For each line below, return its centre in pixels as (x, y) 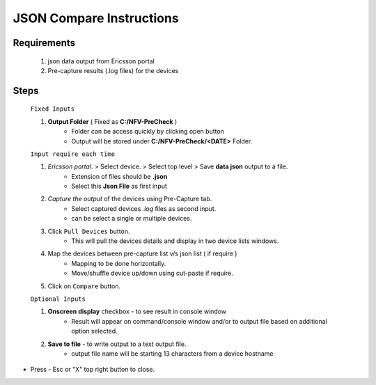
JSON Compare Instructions (96, 18)
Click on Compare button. (84, 286)
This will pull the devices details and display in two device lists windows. (175, 241)
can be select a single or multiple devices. (132, 219)
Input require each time (72, 154)
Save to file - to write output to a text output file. (117, 344)
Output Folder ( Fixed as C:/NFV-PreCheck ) (112, 121)
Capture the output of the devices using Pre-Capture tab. (130, 199)
